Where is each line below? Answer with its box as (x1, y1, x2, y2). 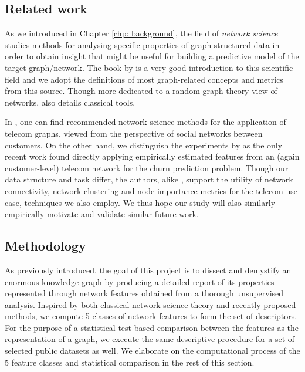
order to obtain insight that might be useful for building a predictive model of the (5, 50, 299, 62)
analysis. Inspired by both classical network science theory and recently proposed (5, 298, 296, 310)
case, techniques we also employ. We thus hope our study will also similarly (5, 196, 276, 208)
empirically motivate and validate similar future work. (5, 208, 199, 220)
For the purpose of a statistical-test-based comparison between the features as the (5, 321, 299, 333)
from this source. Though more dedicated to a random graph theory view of (5, 84, 277, 97)
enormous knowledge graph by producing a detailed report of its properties (5, 275, 274, 288)
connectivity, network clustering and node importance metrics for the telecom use (5, 184, 297, 197)
